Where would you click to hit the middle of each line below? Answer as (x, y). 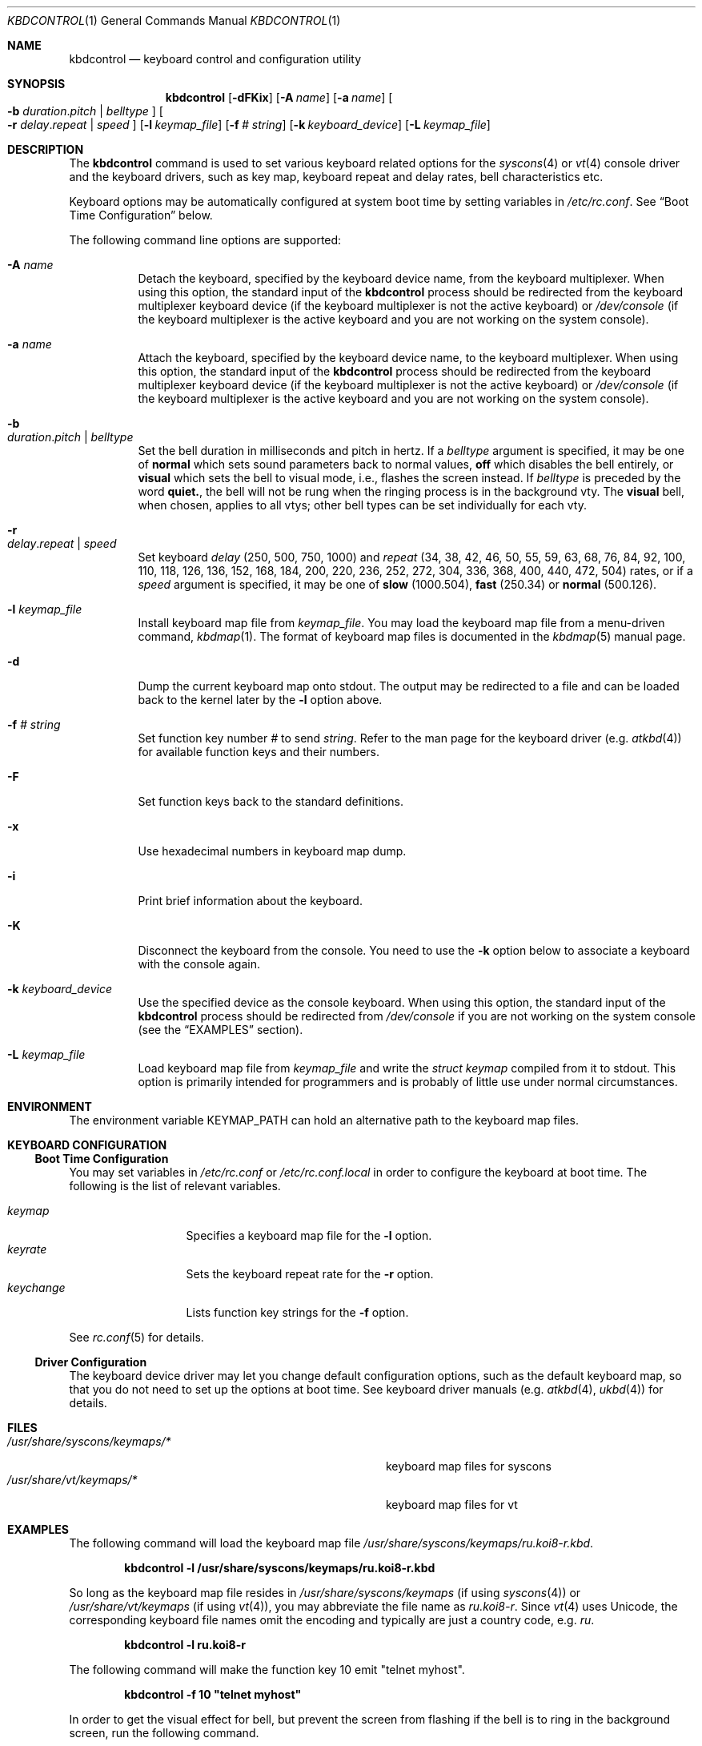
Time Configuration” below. (141, 215)
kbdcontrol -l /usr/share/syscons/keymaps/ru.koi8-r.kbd (280, 1568)
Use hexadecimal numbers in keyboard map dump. (272, 851)
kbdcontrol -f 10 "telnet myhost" (213, 1694)
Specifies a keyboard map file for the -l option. (309, 1235)
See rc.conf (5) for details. (136, 1337)
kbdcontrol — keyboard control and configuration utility (215, 59)
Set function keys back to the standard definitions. (271, 801)
